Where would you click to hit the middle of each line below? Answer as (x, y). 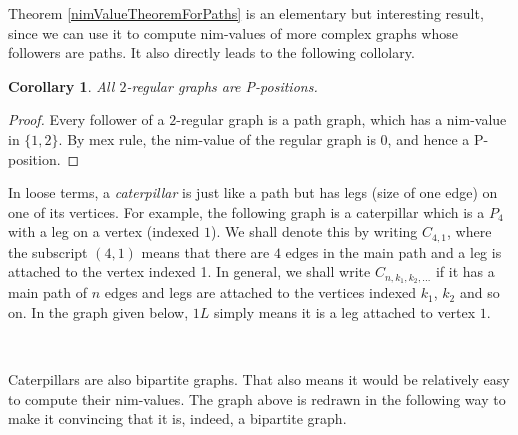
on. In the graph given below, (98, 311)
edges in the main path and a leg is (393, 251)
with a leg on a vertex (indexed (104, 231)
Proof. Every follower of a (86, 119)
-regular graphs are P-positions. (222, 85)
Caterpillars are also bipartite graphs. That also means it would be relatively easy (259, 379)
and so (479, 292)
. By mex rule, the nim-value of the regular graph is (217, 138)
